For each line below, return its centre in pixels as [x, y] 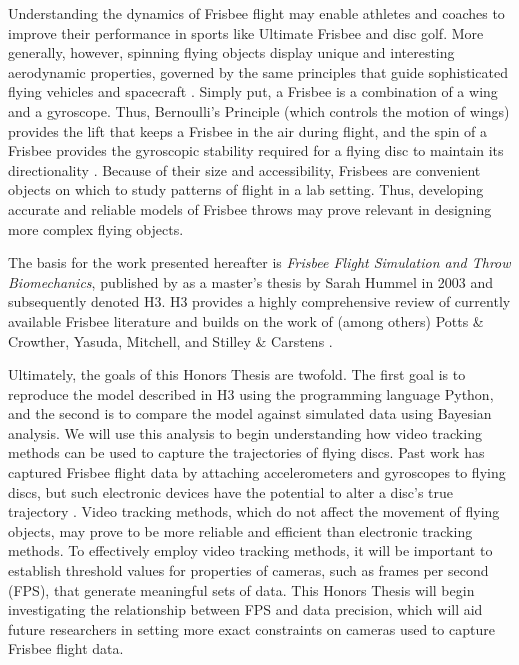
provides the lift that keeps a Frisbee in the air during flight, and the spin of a [248, 130]
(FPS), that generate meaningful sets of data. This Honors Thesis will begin [241, 589]
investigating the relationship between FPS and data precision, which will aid [245, 609]
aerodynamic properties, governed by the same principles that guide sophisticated [258, 71]
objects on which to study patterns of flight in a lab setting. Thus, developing [246, 189]
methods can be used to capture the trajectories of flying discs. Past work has [246, 452]
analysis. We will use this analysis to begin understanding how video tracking [245, 432]
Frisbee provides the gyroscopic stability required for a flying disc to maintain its [256, 150]
